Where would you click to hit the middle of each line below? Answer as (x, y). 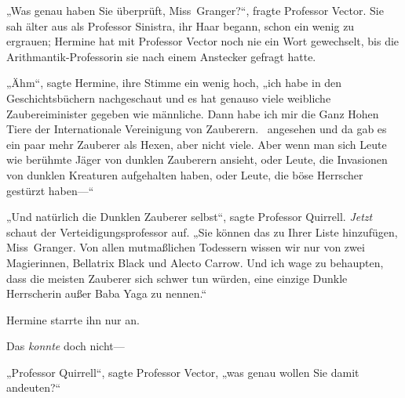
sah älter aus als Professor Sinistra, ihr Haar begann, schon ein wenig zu (181, 25)
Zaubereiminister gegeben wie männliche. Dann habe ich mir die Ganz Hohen (193, 113)
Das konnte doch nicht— (66, 346)
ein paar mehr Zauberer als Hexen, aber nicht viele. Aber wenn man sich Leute (197, 144)
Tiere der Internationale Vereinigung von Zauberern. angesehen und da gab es (197, 129)
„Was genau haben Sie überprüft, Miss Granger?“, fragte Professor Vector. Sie (195, 10)
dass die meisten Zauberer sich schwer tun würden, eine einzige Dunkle (177, 278)
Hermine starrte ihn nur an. (73, 319)
